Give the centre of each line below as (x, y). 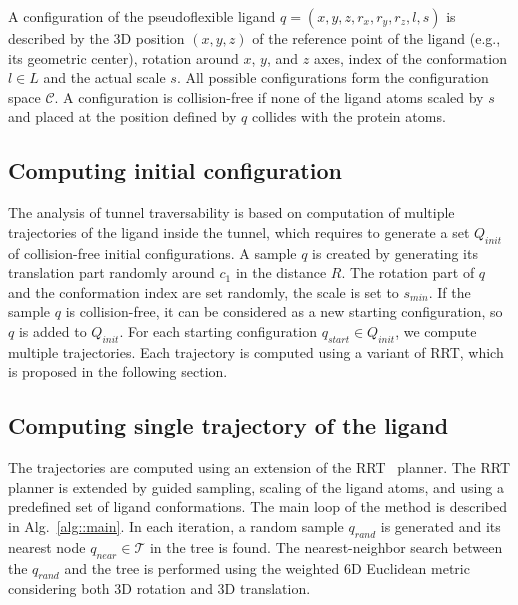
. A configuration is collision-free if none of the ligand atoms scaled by (269, 96)
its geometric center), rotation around (123, 57)
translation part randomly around (111, 272)
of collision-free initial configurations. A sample (152, 252)
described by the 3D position (96, 38)
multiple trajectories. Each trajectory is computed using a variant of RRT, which (256, 351)
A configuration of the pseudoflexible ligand (142, 16)
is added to (52, 330)
